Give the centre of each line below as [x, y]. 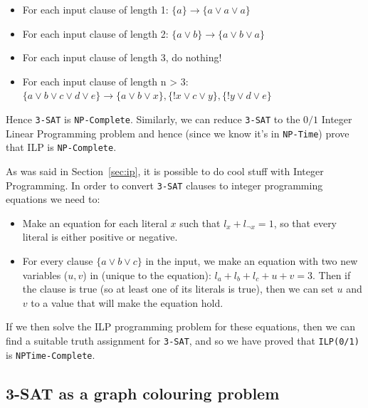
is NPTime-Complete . [51, 354]
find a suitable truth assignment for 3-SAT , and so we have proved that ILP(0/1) [183, 340]
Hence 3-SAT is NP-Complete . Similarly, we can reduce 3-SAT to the [153, 119]
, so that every [305, 223]
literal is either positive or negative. [100, 237]
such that [200, 223]
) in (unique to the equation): [147, 274]
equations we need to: [53, 199]
